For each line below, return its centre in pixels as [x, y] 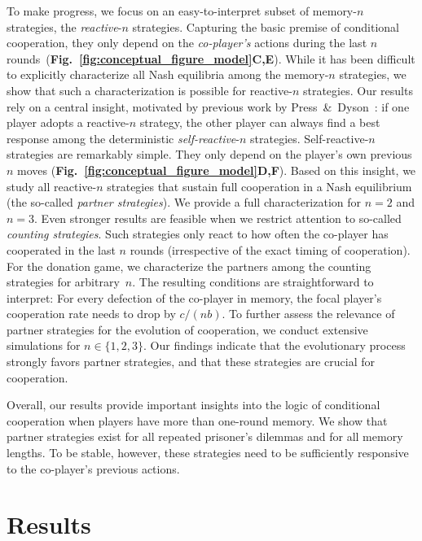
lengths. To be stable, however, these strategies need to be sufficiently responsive [208, 453]
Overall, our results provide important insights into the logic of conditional [193, 405]
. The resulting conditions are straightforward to [253, 282]
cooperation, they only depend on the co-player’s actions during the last [187, 43]
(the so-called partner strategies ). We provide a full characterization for [184, 202]
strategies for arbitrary [63, 282]
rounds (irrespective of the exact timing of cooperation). [270, 249]
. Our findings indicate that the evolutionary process [275, 345]
